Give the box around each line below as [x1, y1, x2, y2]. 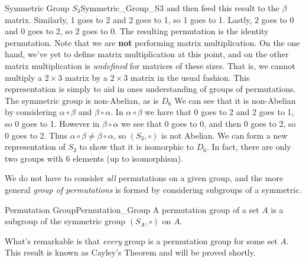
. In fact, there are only [206, 140, 291, 153]
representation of [5, 140, 66, 153]
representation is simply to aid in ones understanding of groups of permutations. [5, 83, 296, 95]
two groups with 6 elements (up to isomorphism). [5, 152, 183, 164]
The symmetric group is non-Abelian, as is [5, 94, 159, 106]
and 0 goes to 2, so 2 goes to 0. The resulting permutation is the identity [5, 25, 269, 37]
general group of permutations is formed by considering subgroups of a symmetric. [5, 183, 302, 195]
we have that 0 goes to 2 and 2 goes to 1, [145, 106, 294, 118]
